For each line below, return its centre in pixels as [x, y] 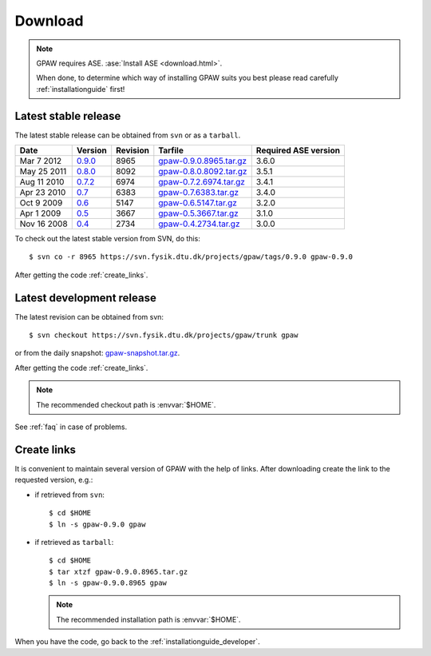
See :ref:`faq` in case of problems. [71, 427]
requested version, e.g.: [54, 480]
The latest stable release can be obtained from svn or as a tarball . [128, 135]
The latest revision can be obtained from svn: [89, 316]
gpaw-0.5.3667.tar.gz [198, 213]
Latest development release [86, 298]
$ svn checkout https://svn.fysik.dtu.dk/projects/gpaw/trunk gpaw [164, 335]
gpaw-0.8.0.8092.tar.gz [203, 172]
